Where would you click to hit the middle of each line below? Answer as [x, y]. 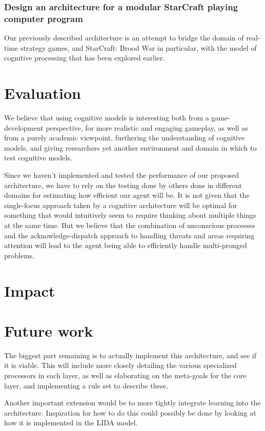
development [24, 127]
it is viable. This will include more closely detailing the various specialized [120, 365]
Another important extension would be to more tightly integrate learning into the [132, 403]
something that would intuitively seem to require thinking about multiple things [130, 215]
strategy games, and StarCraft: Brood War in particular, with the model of [138, 47]
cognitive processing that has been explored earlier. [85, 58]
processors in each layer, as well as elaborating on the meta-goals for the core [125, 375]
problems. [19, 255]
